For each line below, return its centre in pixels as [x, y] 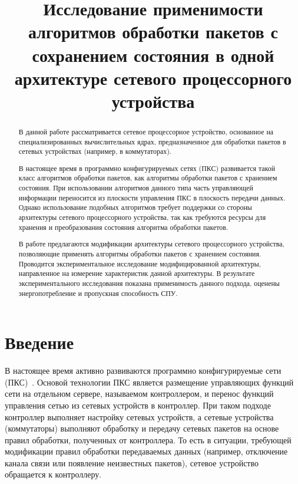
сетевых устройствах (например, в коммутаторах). [95, 151]
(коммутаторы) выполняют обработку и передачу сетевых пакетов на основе [142, 428]
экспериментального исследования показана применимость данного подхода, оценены [149, 283]
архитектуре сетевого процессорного [153, 78]
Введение [39, 342]
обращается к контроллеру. [53, 474]
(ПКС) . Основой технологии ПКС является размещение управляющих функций [149, 382]
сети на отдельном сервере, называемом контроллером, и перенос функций [139, 394]
